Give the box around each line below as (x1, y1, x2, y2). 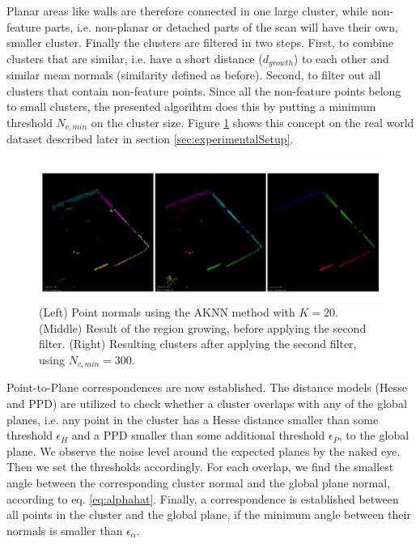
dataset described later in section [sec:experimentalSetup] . (6, 130, 294, 147)
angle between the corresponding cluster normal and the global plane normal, (6, 474, 391, 491)
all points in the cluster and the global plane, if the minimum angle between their (6, 506, 411, 523)
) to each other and (293, 49, 389, 66)
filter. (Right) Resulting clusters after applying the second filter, (39, 335, 357, 352)
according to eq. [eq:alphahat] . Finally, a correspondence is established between (6, 490, 399, 507)
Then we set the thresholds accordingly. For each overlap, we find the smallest (6, 458, 394, 475)
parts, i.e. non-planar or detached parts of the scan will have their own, (45, 18, 398, 35)
